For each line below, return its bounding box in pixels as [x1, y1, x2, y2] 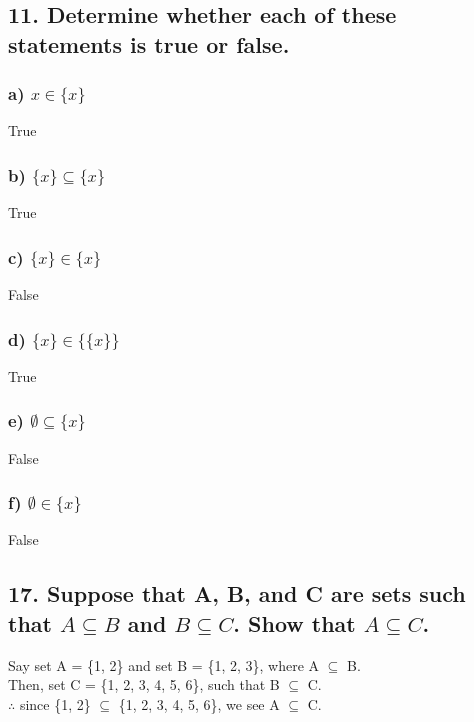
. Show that [233, 607, 356, 638]
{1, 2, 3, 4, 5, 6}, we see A [118, 693, 280, 714]
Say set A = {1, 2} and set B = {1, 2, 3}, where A [8, 654, 320, 675]
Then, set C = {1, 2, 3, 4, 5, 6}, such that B [8, 674, 280, 695]
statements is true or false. [8, 28, 290, 59]
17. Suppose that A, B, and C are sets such [8, 578, 466, 609]
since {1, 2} [19, 693, 91, 714]
